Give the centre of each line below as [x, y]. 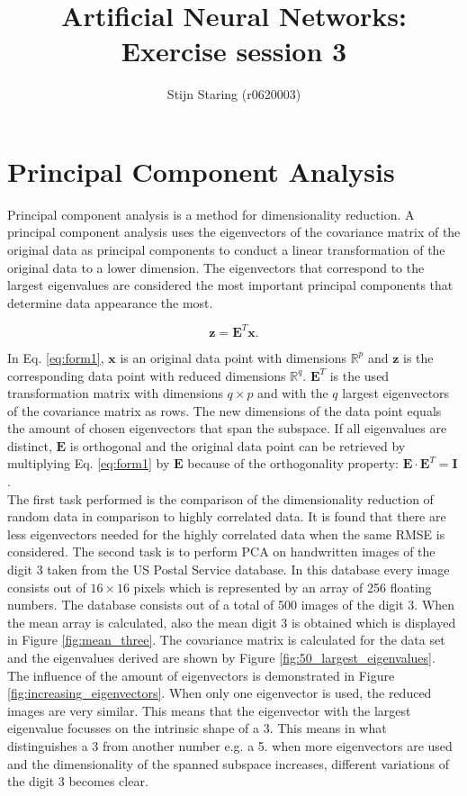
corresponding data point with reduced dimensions [147, 375]
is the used [359, 375]
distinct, [30, 445]
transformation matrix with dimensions [115, 393]
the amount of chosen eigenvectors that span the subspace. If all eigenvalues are [227, 428]
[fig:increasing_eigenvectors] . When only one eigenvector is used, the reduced [220, 693]
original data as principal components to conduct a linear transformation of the [226, 250]
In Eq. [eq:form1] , [56, 357]
